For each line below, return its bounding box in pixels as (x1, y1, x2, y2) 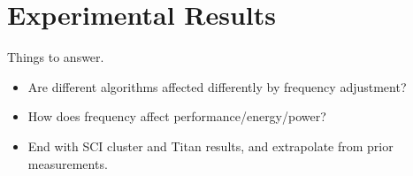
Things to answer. (7, 48, 104, 66)
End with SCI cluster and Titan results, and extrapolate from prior (27, 136, 394, 155)
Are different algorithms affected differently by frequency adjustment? (27, 77, 407, 96)
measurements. (27, 154, 108, 172)
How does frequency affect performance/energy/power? (27, 107, 326, 126)
